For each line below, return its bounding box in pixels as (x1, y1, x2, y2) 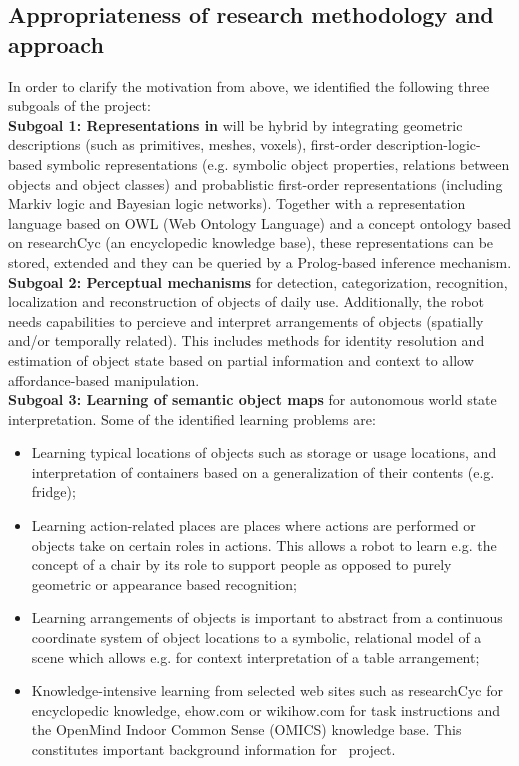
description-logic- (376, 134, 481, 155)
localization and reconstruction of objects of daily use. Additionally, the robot (8, 291, 485, 312)
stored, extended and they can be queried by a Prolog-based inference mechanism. (8, 251, 512, 272)
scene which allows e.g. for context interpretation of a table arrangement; (31, 646, 480, 667)
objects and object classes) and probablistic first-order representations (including (8, 173, 503, 194)
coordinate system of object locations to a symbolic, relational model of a (31, 627, 482, 648)
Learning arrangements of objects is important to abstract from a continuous (31, 607, 503, 628)
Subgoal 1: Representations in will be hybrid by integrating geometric (8, 114, 463, 135)
